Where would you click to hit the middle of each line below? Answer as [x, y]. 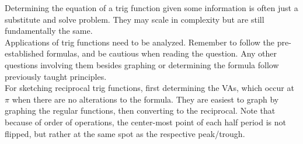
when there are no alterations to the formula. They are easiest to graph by [145, 99]
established [25, 53]
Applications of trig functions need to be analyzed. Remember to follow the [140, 42]
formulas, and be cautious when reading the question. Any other [162, 53]
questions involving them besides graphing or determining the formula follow [142, 64]
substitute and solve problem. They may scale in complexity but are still [135, 19]
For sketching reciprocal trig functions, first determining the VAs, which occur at [149, 88]
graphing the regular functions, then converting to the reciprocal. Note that [140, 110]
